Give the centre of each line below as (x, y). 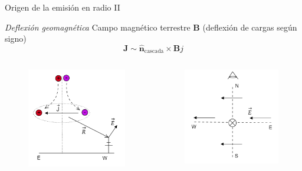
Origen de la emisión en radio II (63, 7)
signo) (16, 38)
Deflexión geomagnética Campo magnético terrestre (98, 27)
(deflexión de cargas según (250, 27)
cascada (154, 51)
